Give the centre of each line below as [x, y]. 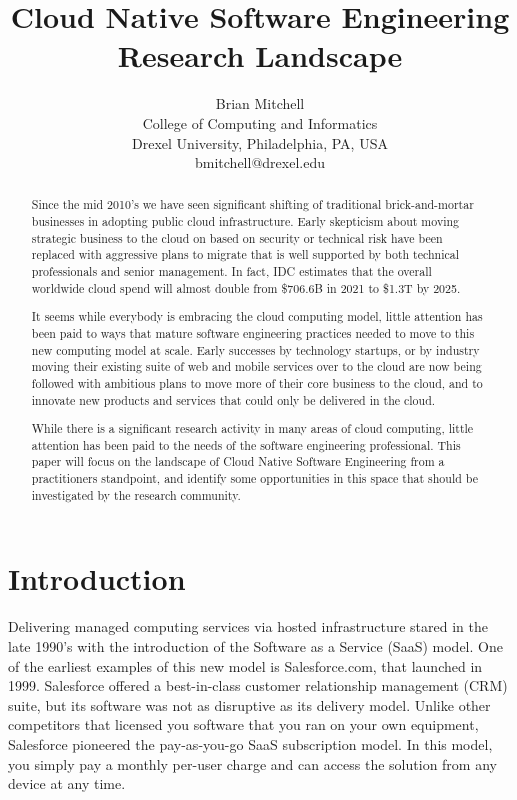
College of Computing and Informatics [260, 122]
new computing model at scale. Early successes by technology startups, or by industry [255, 349]
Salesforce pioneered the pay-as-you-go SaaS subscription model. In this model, [250, 743]
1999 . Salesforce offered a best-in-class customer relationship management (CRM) [258, 685]
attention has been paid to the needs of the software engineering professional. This [246, 444]
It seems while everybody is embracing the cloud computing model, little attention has [257, 316]
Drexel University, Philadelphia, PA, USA [260, 142]
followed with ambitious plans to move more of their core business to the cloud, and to [257, 382]
